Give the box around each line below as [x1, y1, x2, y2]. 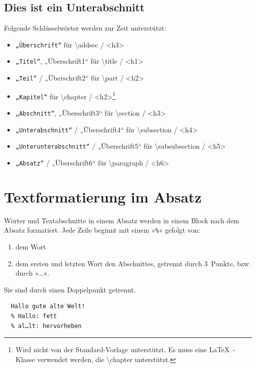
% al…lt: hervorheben [11, 322, 82, 329]
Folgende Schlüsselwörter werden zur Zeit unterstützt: [4, 23, 166, 33]
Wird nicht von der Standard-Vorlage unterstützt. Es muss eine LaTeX [15, 344, 230, 355]
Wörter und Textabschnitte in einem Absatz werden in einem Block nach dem [4, 215, 239, 225]
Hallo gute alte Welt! [11, 303, 85, 310]
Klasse [15, 354, 35, 364]
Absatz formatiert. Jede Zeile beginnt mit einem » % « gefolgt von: [4, 225, 200, 235]
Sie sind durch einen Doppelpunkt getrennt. [4, 284, 136, 294]
